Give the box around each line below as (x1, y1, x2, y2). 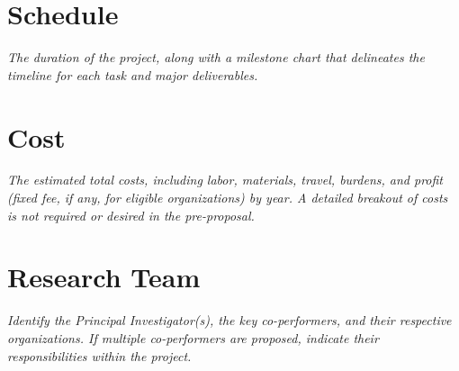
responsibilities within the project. (7, 346, 192, 365)
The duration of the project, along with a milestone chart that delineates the (7, 48, 425, 67)
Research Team (7, 258, 201, 295)
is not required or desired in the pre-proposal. (7, 205, 255, 224)
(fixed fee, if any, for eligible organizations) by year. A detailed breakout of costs (7, 188, 448, 207)
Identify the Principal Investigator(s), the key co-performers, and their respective (7, 311, 452, 330)
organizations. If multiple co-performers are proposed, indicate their (7, 328, 379, 347)
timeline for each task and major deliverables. (7, 65, 258, 84)
